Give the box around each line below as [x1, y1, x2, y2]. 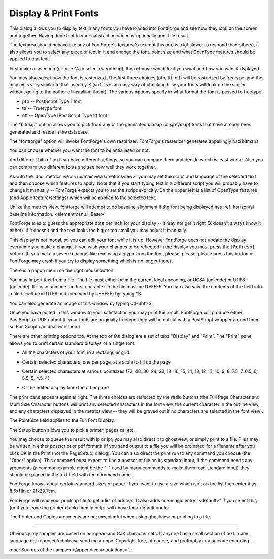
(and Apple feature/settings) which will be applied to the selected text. [9, 194, 157, 201]
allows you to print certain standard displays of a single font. [9, 340, 136, 346]
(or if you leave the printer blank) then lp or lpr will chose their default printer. [9, 504, 171, 510]
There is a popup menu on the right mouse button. [9, 267, 115, 274]
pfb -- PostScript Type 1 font [22, 98, 82, 104]
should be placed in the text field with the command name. [9, 472, 132, 478]
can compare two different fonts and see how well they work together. [9, 164, 157, 170]
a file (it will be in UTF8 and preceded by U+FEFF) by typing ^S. [9, 291, 143, 297]
